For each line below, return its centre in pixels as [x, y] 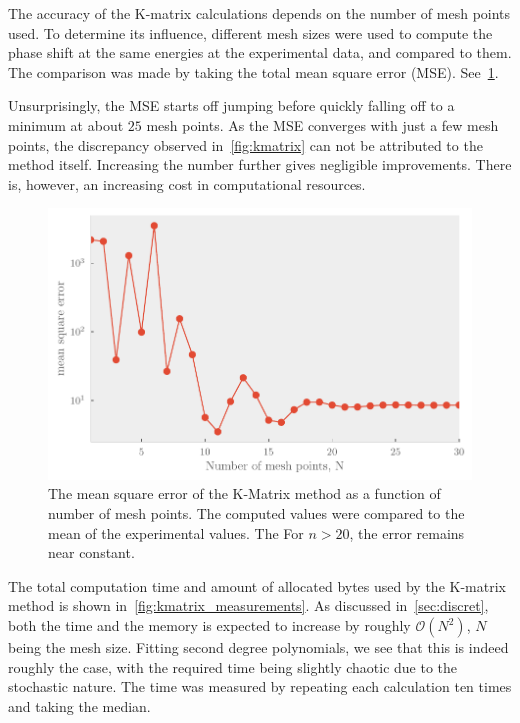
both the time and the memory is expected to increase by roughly [209, 625]
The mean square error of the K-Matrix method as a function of [244, 493]
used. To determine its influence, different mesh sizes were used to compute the [250, 32]
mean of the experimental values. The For [176, 532]
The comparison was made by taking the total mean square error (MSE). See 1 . [253, 71]
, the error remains [407, 532]
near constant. [91, 552]
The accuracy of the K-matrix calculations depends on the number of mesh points [259, 13]
